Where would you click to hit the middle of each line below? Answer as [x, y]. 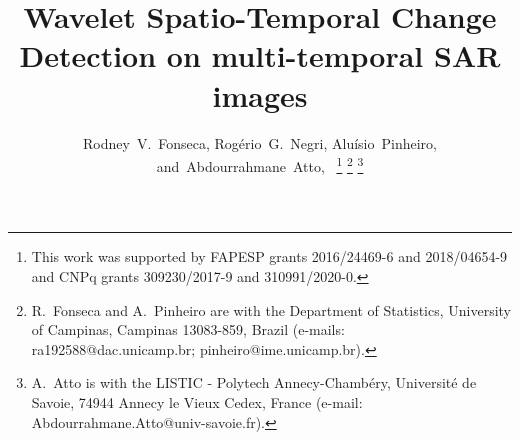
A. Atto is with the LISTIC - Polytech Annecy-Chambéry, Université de [254, 382]
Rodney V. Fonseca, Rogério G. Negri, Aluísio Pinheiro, [260, 142]
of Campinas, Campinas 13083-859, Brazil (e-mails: [188, 329]
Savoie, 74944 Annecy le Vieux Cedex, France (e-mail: [197, 401]
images [260, 94]
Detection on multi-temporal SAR [260, 55]
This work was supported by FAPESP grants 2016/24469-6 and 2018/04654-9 [269, 256]
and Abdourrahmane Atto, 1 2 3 [260, 164]
